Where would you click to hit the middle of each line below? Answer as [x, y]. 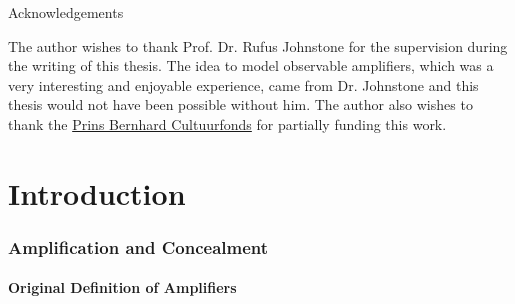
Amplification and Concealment [138, 246]
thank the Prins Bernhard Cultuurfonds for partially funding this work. [227, 123]
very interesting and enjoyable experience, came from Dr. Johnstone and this [243, 84]
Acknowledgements [66, 12]
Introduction [97, 192]
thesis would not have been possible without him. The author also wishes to [240, 104]
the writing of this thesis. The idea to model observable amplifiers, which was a [251, 65]
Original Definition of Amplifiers [122, 287]
